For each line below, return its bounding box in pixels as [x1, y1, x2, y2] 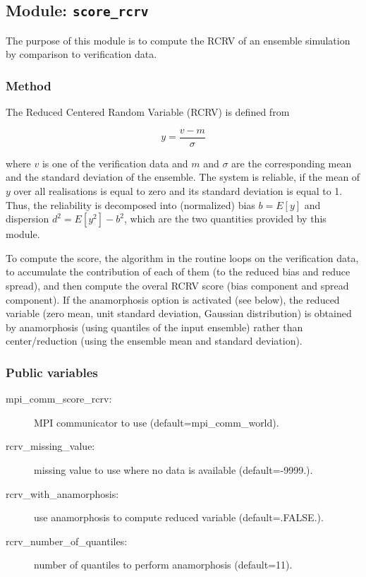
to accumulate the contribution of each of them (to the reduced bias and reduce [6, 264, 350, 279]
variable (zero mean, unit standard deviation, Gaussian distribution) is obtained [6, 306, 352, 321]
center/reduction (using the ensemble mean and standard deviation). [6, 333, 303, 348]
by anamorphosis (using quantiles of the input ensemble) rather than [6, 319, 303, 334]
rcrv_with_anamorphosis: [6, 486, 119, 501]
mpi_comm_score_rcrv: [6, 391, 112, 406]
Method [6, 76, 51, 94]
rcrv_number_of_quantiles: [6, 533, 128, 548]
